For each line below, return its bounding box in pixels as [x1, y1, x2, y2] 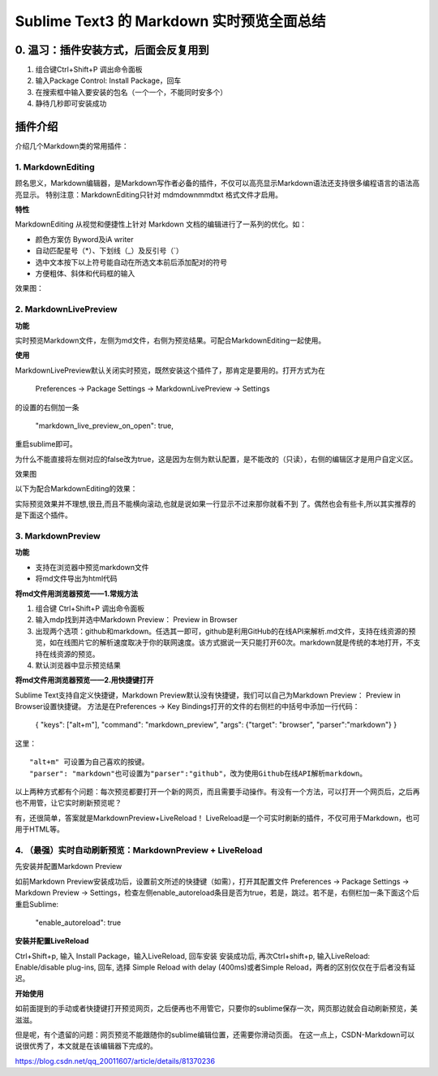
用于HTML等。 [15, 824, 65, 834]
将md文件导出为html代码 [35, 573, 118, 584]
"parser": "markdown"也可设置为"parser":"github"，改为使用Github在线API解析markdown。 [29, 768, 367, 778]
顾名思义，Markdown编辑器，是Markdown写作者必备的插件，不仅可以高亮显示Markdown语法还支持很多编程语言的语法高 [15, 179, 420, 188]
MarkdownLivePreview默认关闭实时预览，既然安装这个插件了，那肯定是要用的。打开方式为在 [15, 365, 326, 375]
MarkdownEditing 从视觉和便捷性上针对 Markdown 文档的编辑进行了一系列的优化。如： [15, 219, 307, 229]
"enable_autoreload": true [35, 918, 122, 927]
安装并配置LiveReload [15, 936, 89, 946]
